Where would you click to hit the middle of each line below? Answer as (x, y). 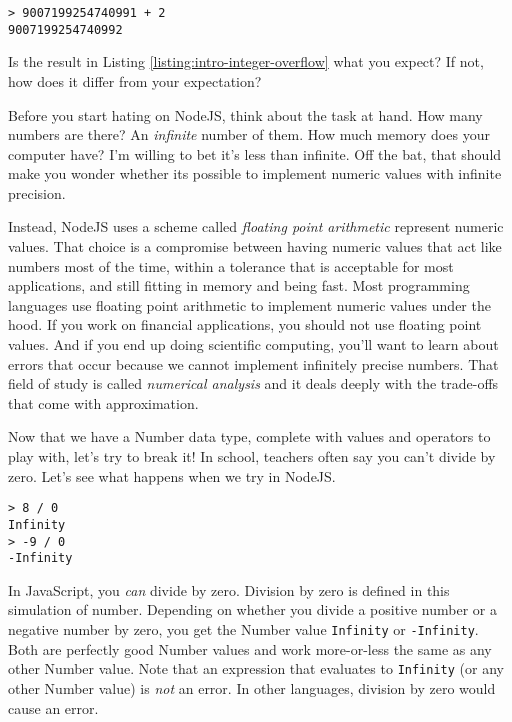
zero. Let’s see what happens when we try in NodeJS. (172, 475)
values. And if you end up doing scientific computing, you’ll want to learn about (253, 344)
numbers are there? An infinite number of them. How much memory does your (249, 134)
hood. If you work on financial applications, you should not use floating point (245, 324)
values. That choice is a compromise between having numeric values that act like (255, 246)
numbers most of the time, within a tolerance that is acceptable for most (231, 265)
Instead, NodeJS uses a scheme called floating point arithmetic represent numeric (256, 226)
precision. (37, 192)
